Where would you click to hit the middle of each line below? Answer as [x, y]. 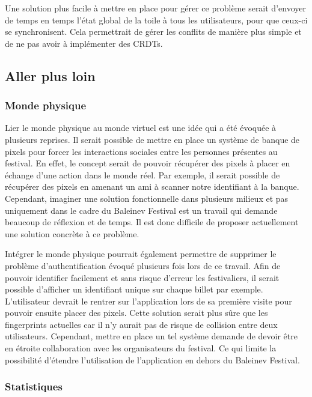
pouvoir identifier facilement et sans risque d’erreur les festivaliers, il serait [142, 277]
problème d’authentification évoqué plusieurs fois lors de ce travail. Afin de [143, 265]
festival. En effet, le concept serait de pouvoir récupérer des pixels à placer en [148, 163]
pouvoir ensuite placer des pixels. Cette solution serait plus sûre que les [136, 313]
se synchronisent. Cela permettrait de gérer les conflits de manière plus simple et [153, 32]
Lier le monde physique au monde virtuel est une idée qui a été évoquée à [141, 128]
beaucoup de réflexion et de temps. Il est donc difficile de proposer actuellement [152, 222]
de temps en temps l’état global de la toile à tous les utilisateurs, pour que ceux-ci [156, 20]
